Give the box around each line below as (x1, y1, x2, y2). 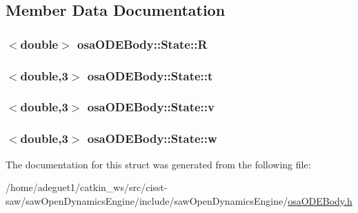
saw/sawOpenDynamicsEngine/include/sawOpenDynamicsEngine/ (6, 193, 288, 208)
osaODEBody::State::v (87, 98, 215, 115)
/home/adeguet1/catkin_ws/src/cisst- (6, 180, 168, 194)
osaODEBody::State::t (87, 67, 213, 84)
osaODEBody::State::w (87, 130, 217, 147)
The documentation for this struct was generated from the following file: (6, 157, 311, 171)
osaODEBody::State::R (77, 35, 208, 52)
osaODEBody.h (288, 193, 352, 208)
